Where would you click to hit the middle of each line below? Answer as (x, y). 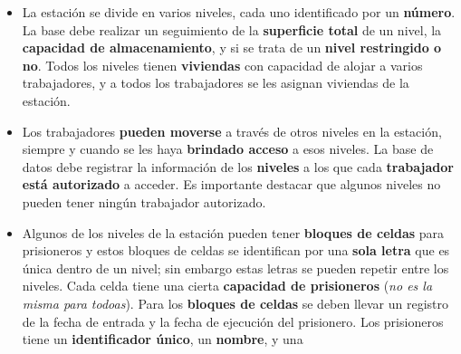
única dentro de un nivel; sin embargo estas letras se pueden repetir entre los (235, 268)
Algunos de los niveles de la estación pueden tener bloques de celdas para (233, 232)
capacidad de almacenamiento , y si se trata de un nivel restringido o (232, 48)
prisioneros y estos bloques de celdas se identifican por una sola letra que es (236, 250)
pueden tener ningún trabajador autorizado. (144, 201)
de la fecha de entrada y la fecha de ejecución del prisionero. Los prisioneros (233, 321)
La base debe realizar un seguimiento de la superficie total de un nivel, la (232, 29)
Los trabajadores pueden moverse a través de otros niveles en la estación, (232, 131)
